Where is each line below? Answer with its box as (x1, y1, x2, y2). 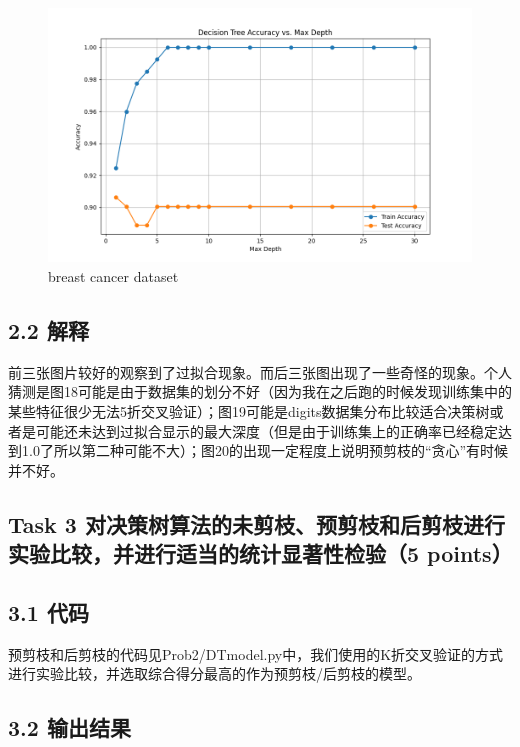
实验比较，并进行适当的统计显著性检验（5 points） (8, 538, 513, 569)
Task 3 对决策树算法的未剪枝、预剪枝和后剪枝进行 (8, 508, 505, 539)
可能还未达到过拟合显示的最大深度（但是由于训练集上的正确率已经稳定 (35, 420, 498, 441)
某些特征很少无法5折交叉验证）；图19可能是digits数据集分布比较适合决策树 (8, 400, 490, 421)
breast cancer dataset (48, 265, 179, 286)
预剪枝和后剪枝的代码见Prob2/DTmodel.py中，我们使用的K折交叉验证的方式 (8, 643, 504, 664)
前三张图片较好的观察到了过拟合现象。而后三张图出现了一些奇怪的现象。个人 (8, 361, 512, 382)
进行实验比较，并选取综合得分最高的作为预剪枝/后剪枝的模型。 (8, 663, 421, 684)
